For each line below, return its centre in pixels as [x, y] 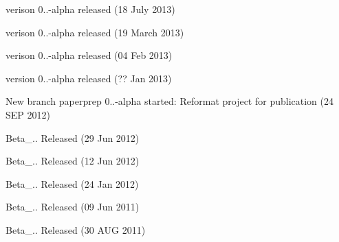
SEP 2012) [28, 114]
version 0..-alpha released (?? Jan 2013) [89, 78]
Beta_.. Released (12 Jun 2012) [73, 161]
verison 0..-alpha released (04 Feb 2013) [89, 55]
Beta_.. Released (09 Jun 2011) [73, 207]
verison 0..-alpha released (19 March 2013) [95, 32]
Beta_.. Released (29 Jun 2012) [73, 137]
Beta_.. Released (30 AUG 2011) [76, 229]
